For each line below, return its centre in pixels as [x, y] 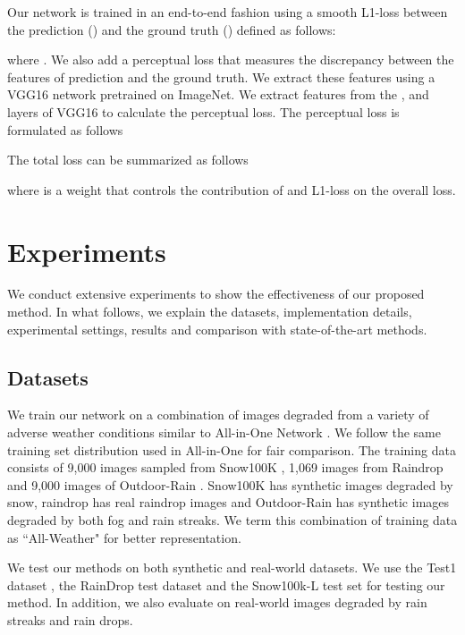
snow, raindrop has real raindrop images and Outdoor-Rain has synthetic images [228, 502]
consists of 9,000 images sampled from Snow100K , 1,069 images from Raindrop [225, 467]
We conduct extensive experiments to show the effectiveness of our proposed [216, 294]
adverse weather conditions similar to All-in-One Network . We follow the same [224, 432]
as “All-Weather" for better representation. [124, 537]
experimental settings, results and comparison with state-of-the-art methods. [217, 329]
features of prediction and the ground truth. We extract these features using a [221, 76]
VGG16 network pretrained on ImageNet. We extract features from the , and [218, 94]
